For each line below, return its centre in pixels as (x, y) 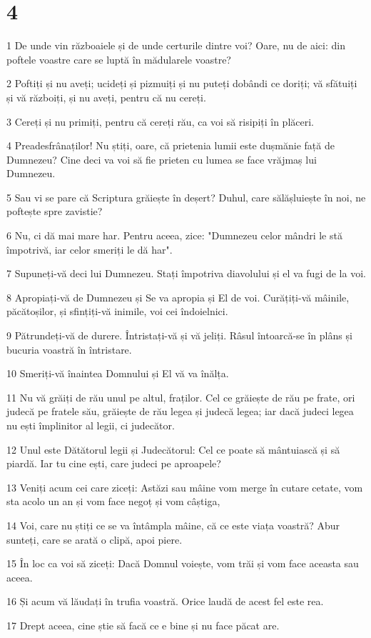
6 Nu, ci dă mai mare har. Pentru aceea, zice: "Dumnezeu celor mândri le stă (174, 235)
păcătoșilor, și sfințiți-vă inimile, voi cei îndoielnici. (117, 311)
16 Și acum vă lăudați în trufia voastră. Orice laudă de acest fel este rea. (165, 601)
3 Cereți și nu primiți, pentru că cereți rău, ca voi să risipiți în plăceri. (161, 121)
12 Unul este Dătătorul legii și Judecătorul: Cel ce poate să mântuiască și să (173, 449)
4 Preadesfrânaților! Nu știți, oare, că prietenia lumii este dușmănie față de (171, 145)
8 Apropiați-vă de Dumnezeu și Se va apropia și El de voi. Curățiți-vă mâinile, (178, 297)
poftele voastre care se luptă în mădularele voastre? (119, 59)
